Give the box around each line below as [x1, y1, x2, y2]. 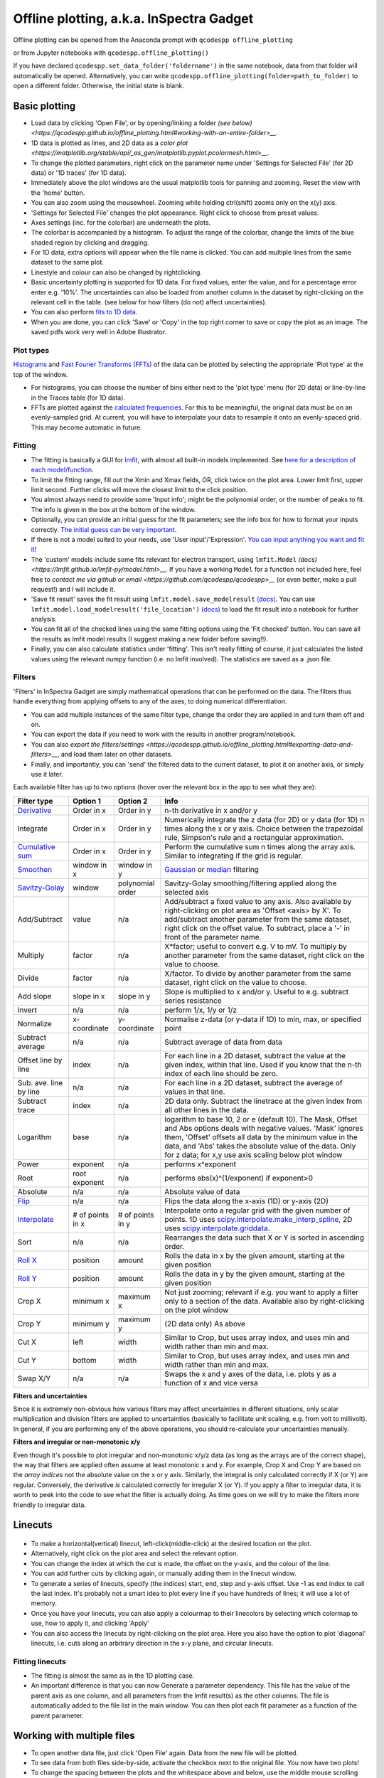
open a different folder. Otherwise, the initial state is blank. [13, 82, 184, 90]
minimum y [72, 1319, 110, 1329]
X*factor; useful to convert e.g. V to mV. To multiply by [164, 941, 348, 951]
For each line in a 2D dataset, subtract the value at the [164, 1050, 346, 1060]
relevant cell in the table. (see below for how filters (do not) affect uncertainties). [31, 298, 267, 307]
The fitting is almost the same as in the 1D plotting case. [31, 1671, 195, 1680]
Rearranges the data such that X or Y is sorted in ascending [164, 1233, 365, 1242]
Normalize [17, 1018, 53, 1028]
